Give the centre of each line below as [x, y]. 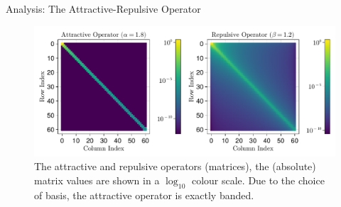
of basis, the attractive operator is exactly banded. [144, 195]
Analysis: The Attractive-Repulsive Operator [103, 9]
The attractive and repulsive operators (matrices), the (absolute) [175, 166]
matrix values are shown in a [97, 180]
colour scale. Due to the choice [258, 180]
